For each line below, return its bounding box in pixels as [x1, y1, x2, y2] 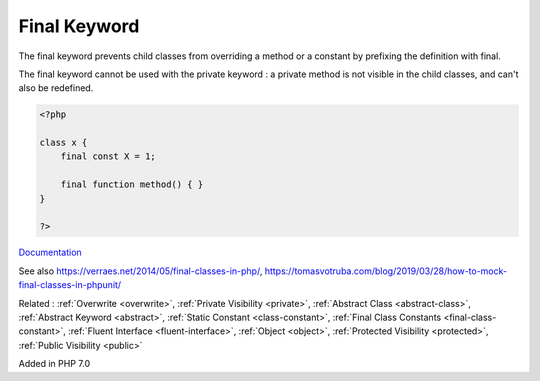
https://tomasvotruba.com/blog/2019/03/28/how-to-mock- [264, 265, 508, 277]
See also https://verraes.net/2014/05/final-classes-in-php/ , [18, 265, 263, 277]
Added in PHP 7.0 [18, 358, 90, 370]
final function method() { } [60, 179, 204, 190]
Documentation [18, 246, 82, 259]
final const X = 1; [60, 151, 157, 162]
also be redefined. [18, 82, 94, 94]
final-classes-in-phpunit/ [18, 279, 122, 291]
